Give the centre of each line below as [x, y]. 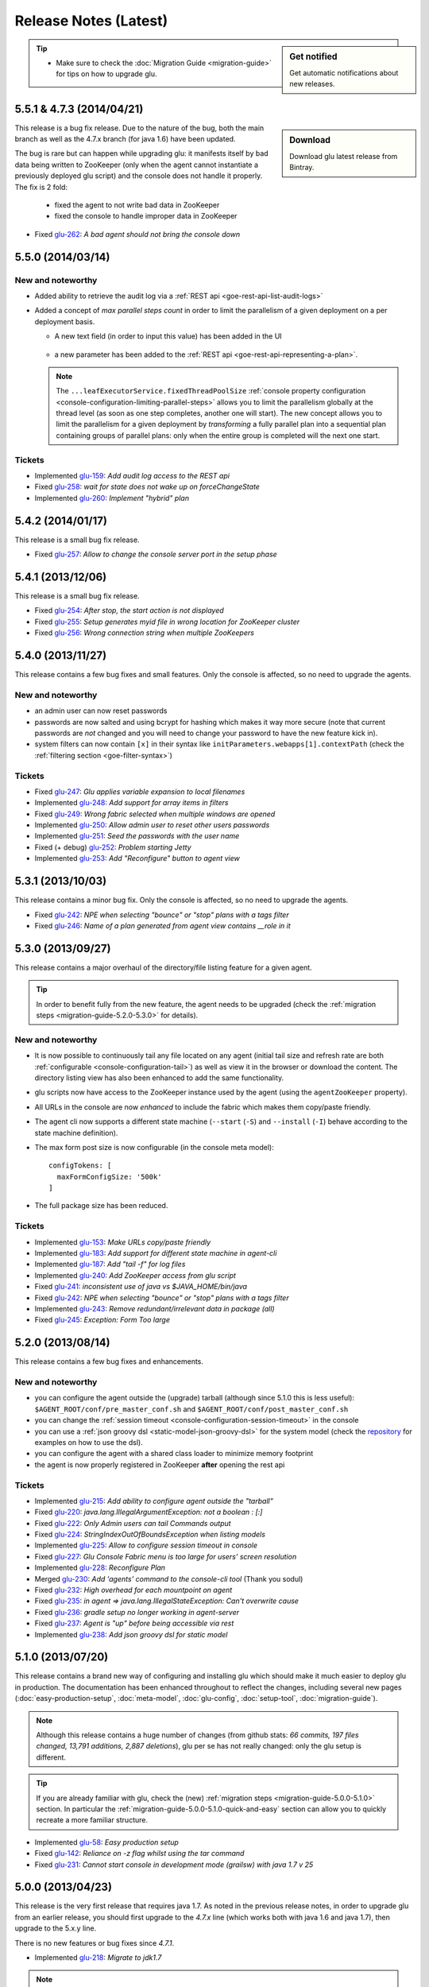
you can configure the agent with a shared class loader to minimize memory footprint [174, 1454]
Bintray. [302, 168]
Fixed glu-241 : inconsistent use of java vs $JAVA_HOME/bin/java [141, 1287]
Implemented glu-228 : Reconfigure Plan [100, 1568]
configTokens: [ [80, 1166]
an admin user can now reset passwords [101, 711]
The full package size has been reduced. [101, 1206]
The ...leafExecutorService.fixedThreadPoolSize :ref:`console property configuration [211, 391]
